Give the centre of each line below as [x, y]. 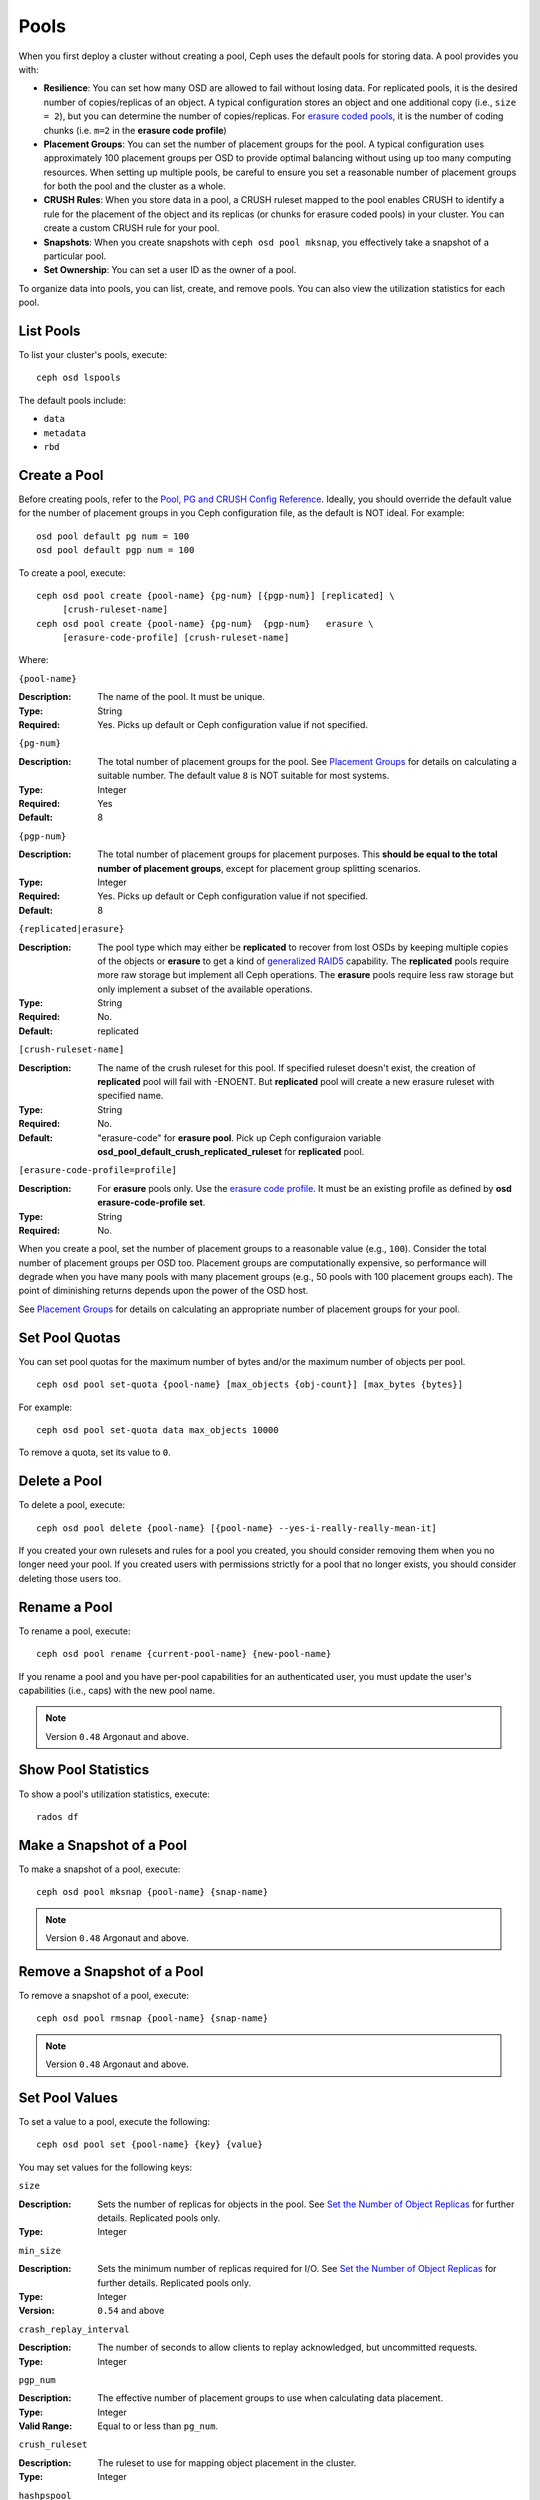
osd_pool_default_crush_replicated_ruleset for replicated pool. [231, 1151]
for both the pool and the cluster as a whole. [134, 186]
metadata [65, 433]
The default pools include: [72, 400]
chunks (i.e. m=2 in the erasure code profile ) [135, 130]
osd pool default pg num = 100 [113, 536]
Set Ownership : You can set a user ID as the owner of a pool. [170, 270]
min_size [40, 2250]
